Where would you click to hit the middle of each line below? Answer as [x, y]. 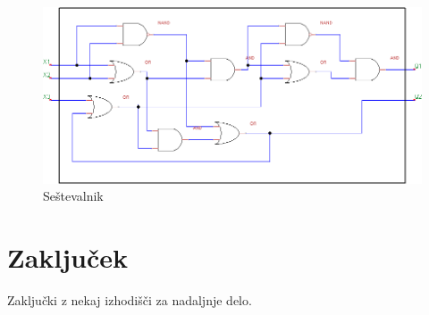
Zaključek [68, 257]
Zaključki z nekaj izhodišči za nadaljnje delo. [130, 300]
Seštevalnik [73, 196]
